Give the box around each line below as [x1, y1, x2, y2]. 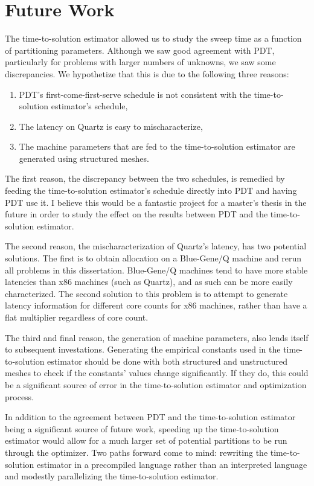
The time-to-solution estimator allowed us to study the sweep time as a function [5, 32, 302, 45]
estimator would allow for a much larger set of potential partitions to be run [5, 434, 287, 447]
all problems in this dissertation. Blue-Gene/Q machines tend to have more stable [5, 263, 308, 276]
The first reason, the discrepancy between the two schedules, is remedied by [5, 172, 285, 185]
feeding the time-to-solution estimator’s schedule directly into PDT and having [5, 184, 297, 197]
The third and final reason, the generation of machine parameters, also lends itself [5, 331, 309, 344]
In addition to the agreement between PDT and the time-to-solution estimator [5, 411, 296, 423]
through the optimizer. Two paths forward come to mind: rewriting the [5, 446, 268, 458]
